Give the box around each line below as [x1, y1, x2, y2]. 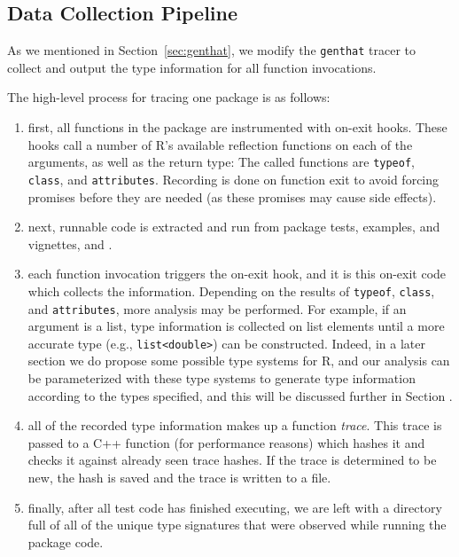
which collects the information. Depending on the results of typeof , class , [27, 281, 435, 300]
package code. [27, 532, 104, 551]
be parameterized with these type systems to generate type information [27, 369, 416, 388]
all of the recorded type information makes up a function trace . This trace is [27, 416, 442, 435]
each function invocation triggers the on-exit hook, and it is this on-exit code [27, 264, 447, 283]
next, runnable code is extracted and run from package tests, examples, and [27, 217, 440, 236]
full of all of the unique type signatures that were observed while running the [27, 515, 447, 534]
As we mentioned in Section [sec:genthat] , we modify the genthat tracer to [7, 41, 416, 59]
